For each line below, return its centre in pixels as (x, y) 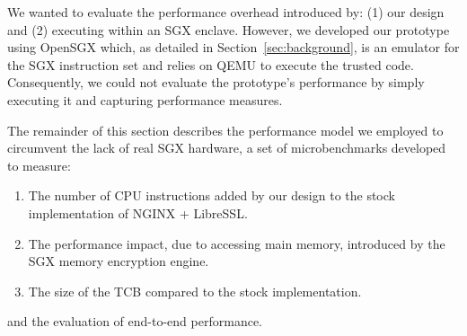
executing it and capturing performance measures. (145, 99)
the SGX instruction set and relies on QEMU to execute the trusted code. (211, 64)
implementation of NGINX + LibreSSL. (138, 212)
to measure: (39, 165)
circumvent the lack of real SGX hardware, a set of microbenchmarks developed (227, 148)
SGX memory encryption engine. (119, 261)
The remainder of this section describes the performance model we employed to (225, 130)
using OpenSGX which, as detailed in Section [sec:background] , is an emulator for (233, 47)
